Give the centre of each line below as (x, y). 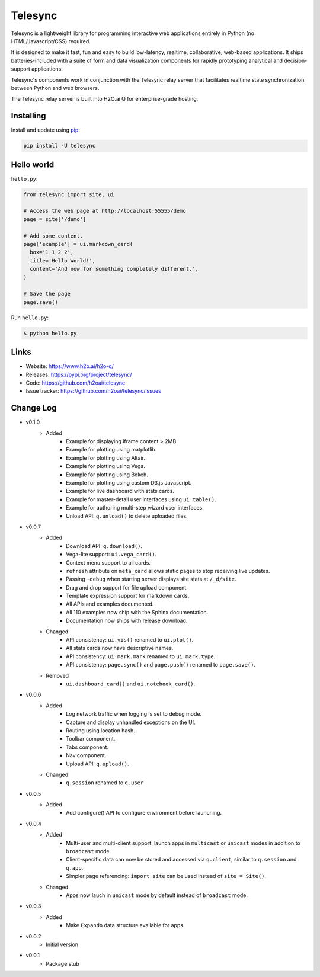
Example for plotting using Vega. (105, 466)
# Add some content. (53, 236)
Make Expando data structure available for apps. (125, 925)
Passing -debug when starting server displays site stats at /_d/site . (151, 579)
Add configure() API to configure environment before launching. (144, 813)
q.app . (75, 867)
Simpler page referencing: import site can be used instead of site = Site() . (166, 876)
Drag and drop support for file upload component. (127, 587)
